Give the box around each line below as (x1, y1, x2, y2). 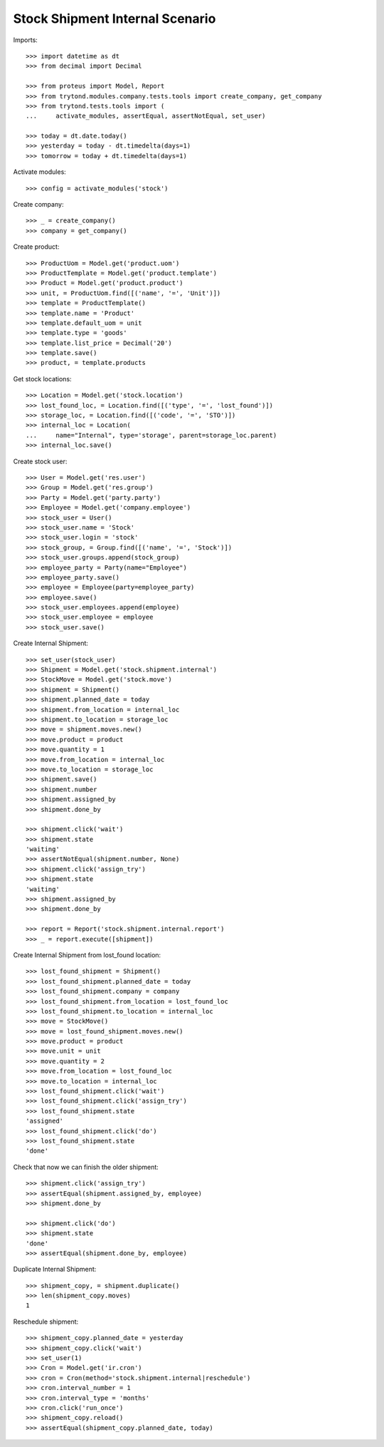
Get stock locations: (13, 374, 72, 383)
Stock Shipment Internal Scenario (13, 11, 216, 26)
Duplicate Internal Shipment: (13, 1265, 97, 1274)
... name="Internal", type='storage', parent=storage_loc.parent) (26, 431, 277, 439)
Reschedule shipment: (13, 1317, 79, 1326)
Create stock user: (13, 457, 68, 465)
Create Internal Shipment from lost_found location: (13, 950, 161, 959)
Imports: (13, 36, 38, 44)
